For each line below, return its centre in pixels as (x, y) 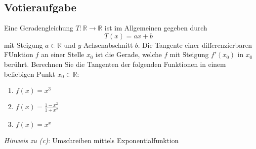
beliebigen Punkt (30, 74)
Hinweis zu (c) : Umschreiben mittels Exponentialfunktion (91, 140)
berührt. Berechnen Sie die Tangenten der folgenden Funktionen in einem (115, 64)
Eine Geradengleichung (39, 28)
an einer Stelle (63, 54)
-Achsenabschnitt (107, 45)
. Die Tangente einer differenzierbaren (195, 45)
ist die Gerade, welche (129, 54)
